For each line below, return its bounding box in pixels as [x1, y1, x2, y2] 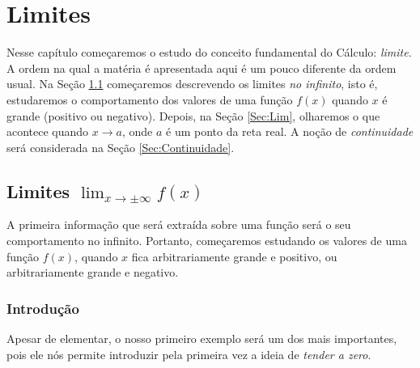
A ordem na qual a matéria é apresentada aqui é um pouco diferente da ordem [6, 59, 397, 76]
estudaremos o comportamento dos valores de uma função [6, 91, 293, 108]
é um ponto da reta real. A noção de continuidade [166, 123, 414, 140]
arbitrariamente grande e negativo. [6, 264, 179, 281]
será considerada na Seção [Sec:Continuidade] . [6, 138, 235, 155]
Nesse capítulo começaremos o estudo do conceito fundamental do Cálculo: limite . [6, 44, 412, 61]
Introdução [6, 298, 79, 318]
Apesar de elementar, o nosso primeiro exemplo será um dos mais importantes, [6, 330, 397, 347]
